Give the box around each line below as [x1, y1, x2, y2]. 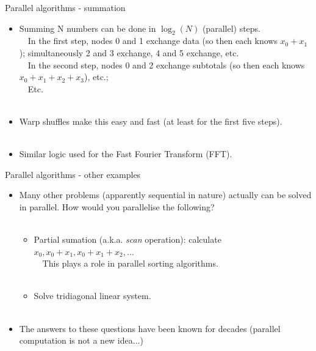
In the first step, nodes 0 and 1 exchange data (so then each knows [27, 34, 278, 47]
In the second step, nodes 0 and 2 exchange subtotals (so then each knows [27, 58, 305, 71]
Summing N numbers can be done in [19, 21, 156, 34]
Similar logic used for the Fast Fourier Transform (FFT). [19, 147, 232, 160]
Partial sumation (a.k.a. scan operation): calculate [34, 233, 221, 246]
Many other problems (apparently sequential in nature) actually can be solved [19, 188, 312, 201]
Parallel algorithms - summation [5, 1, 126, 13]
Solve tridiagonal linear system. [34, 289, 151, 302]
